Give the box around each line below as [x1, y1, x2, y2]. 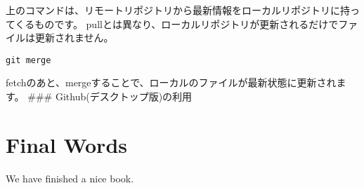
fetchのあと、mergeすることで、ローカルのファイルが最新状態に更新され [6, 75, 337, 90]
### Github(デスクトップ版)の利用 [27, 89, 193, 104]
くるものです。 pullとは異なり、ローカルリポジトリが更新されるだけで [15, 16, 339, 31]
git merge [6, 55, 51, 65]
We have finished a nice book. [6, 170, 134, 185]
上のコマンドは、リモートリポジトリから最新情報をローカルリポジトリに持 [6, 3, 350, 17]
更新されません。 [34, 30, 114, 45]
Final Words [6, 130, 127, 159]
